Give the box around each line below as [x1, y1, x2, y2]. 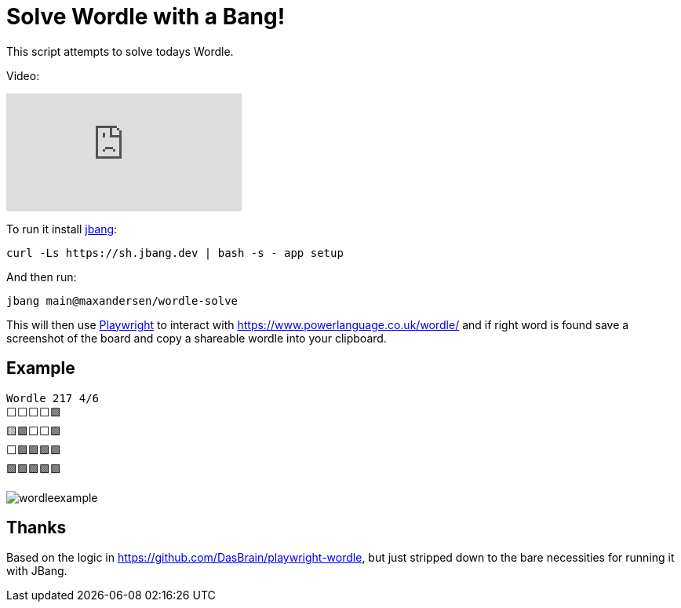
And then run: [6, 269, 77, 284]
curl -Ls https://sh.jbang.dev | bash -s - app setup [6, 246, 344, 259]
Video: [6, 68, 40, 82]
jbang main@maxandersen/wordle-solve [6, 294, 239, 307]
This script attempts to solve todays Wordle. [6, 44, 234, 58]
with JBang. [6, 564, 67, 578]
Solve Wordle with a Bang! [6, 3, 286, 30]
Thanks [6, 518, 67, 538]
